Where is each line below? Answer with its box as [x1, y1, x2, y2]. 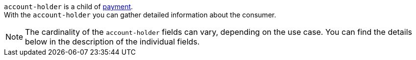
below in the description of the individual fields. [25, 37, 200, 46]
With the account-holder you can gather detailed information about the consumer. [4, 11, 276, 19]
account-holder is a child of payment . [4, 2, 133, 11]
